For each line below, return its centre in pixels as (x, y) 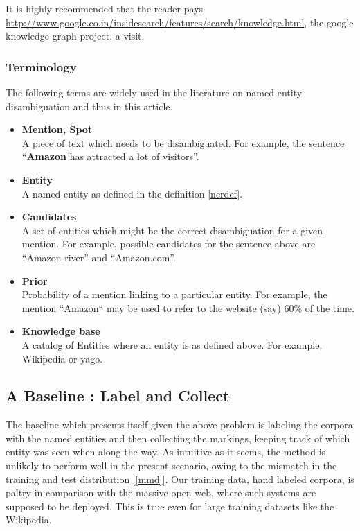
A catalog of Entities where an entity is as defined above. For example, (172, 344)
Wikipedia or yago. (62, 358)
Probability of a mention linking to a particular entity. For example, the (174, 294)
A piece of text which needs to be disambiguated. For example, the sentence (183, 142)
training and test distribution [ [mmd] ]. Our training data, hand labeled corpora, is (180, 479)
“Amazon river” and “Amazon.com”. (99, 257)
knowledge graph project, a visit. (75, 36)
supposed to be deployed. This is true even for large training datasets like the (170, 506)
